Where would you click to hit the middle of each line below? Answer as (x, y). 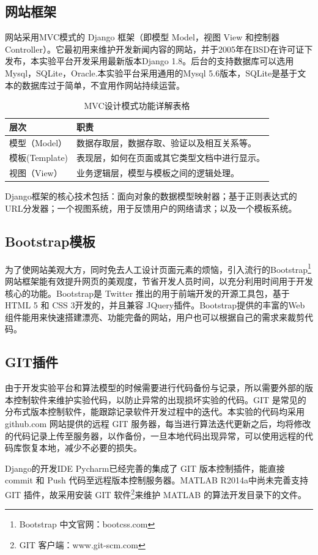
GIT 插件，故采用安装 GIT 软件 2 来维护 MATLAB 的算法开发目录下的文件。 (156, 493)
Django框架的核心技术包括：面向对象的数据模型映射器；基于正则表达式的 (151, 196)
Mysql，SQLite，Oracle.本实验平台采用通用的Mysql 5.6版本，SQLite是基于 (151, 73)
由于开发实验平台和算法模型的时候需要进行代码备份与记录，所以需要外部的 (155, 388)
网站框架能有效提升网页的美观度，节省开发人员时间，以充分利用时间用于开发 (159, 281)
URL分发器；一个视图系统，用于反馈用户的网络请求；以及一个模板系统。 (151, 208)
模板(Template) (39, 158)
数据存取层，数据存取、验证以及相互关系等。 (167, 142)
